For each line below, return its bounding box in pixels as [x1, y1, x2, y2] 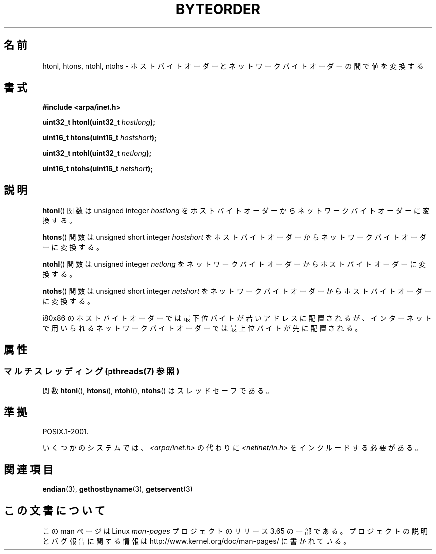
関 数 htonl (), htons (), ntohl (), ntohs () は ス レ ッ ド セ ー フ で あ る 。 [42, 386, 273, 395]
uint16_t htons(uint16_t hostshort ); [42, 133, 157, 142]
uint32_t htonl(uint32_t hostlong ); [42, 118, 156, 127]
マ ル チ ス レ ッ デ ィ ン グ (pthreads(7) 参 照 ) [4, 366, 180, 377]
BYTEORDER [175, 1, 261, 18]
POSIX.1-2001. [42, 427, 89, 436]
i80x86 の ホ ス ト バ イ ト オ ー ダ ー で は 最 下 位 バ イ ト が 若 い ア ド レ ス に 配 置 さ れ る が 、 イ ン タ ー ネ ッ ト [42, 314, 432, 323]
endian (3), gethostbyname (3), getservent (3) [42, 485, 193, 494]
